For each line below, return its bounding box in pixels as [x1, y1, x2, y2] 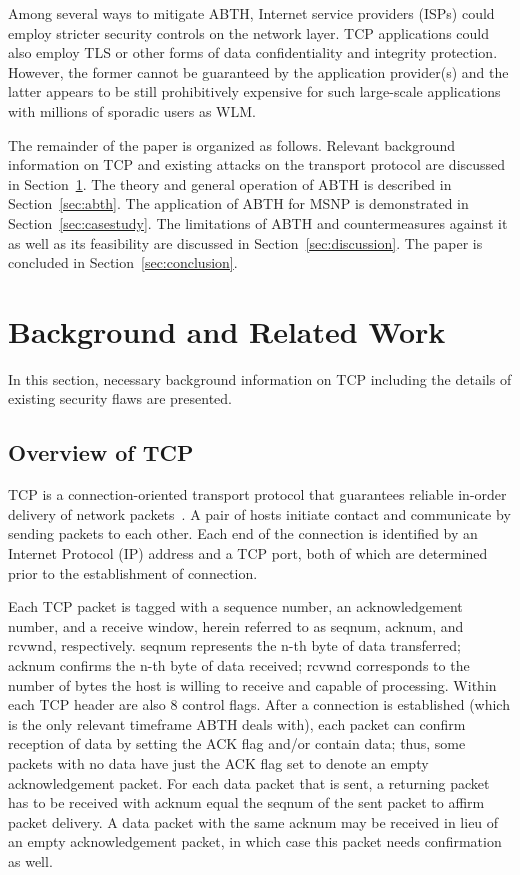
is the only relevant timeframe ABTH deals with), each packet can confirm [8, 713, 466, 734]
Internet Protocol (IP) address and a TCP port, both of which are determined [8, 543, 488, 564]
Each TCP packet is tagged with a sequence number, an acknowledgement [8, 596, 463, 617]
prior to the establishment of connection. [8, 562, 258, 583]
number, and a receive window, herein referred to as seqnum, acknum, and [8, 615, 464, 636]
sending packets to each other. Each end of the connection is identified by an [8, 523, 478, 544]
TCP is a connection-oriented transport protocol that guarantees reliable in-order [8, 484, 507, 505]
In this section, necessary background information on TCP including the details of [8, 368, 512, 389]
